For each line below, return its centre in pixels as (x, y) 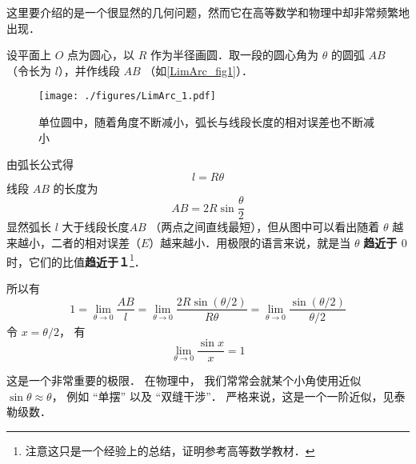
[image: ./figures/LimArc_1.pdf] (127, 96)
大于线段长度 (96, 227)
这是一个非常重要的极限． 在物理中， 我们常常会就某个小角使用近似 (184, 380)
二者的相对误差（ (96, 243)
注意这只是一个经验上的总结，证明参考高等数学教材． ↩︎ (170, 450)
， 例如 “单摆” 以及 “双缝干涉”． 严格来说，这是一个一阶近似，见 (223, 396)
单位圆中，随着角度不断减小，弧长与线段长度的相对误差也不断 (201, 122)
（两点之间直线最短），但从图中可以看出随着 (265, 227)
